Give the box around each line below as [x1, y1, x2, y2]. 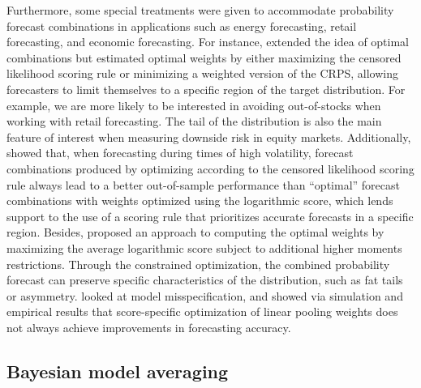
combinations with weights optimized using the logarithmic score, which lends [6, 192, 393, 209]
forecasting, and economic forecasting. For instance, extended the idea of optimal [6, 33, 410, 50]
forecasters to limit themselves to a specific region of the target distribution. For [6, 80, 406, 97]
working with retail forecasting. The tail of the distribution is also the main [6, 113, 382, 130]
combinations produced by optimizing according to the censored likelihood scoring [6, 160, 415, 177]
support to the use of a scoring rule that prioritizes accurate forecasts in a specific [6, 207, 414, 224]
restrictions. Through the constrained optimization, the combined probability [6, 255, 390, 272]
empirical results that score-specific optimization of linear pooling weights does [6, 303, 398, 320]
